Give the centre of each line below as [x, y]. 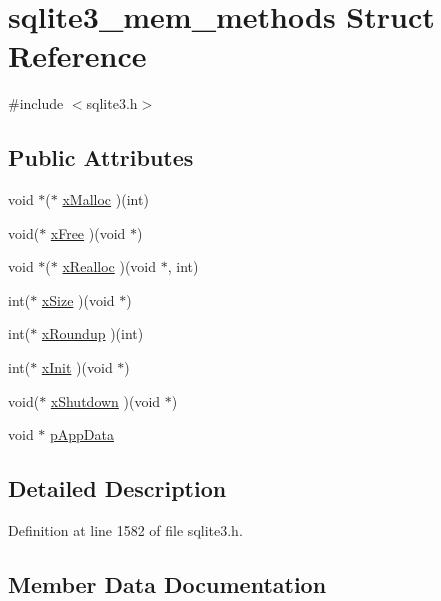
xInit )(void [77, 367]
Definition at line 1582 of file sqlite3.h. [125, 530]
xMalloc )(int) [105, 199]
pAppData [82, 434]
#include [36, 103]
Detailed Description [117, 488]
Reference [77, 55]
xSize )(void [78, 299]
